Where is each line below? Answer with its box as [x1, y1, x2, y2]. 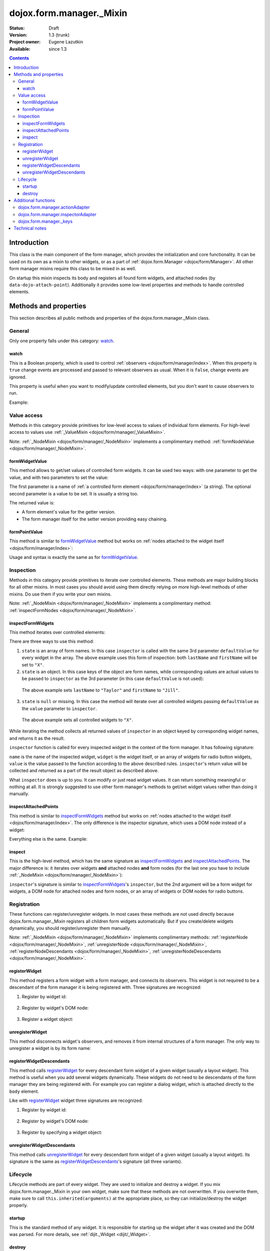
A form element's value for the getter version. [21, 509, 116, 515]
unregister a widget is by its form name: [9, 1045, 91, 1051]
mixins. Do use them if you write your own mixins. [9, 591, 112, 597]
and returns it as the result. [9, 735, 65, 741]
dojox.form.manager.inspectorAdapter [18, 211, 97, 217]
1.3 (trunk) [48, 32, 70, 38]
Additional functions [13, 197, 55, 203]
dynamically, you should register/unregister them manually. [9, 925, 131, 931]
